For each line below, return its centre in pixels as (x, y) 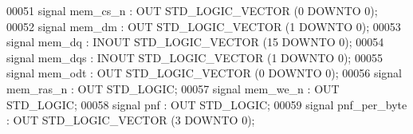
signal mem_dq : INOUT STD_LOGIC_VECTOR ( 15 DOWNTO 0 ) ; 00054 (195, 42)
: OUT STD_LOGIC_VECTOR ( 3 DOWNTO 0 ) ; (131, 120)
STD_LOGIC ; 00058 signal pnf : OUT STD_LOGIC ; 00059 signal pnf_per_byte (207, 104)
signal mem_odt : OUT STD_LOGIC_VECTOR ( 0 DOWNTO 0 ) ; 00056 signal (205, 73)
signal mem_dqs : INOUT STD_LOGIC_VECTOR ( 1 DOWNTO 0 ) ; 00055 (195, 57)
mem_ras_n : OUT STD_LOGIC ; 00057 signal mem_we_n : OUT (173, 88)
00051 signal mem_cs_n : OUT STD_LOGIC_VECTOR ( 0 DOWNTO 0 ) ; (192, 10)
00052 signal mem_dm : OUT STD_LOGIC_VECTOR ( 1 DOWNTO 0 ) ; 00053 (204, 26)
